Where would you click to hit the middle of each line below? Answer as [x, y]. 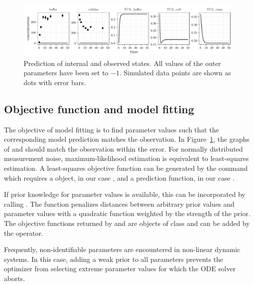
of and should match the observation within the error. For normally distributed [124, 148]
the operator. [24, 233]
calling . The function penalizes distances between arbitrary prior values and [119, 204]
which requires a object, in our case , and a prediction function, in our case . [119, 177]
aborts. [15, 278]
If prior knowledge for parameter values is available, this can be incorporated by [125, 194]
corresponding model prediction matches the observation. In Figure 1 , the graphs [127, 139]
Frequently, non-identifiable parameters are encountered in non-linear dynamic [122, 249]
